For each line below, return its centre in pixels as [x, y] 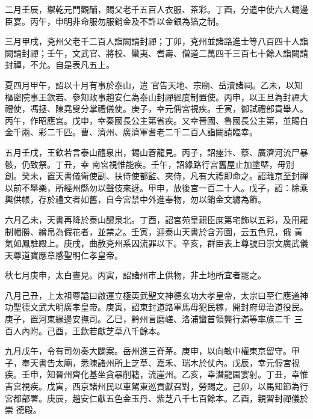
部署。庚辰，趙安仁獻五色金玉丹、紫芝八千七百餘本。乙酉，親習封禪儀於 [165, 398]
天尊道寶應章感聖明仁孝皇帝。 [64, 255]
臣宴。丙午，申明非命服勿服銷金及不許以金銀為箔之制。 [114, 21]
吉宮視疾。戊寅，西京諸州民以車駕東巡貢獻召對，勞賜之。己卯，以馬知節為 [152, 386]
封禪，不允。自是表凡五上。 [60, 65]
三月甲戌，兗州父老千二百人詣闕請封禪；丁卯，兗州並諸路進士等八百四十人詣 [156, 41]
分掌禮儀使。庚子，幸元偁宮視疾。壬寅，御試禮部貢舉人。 [194, 109]
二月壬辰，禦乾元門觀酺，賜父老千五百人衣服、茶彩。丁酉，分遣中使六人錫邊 [156, 9]
